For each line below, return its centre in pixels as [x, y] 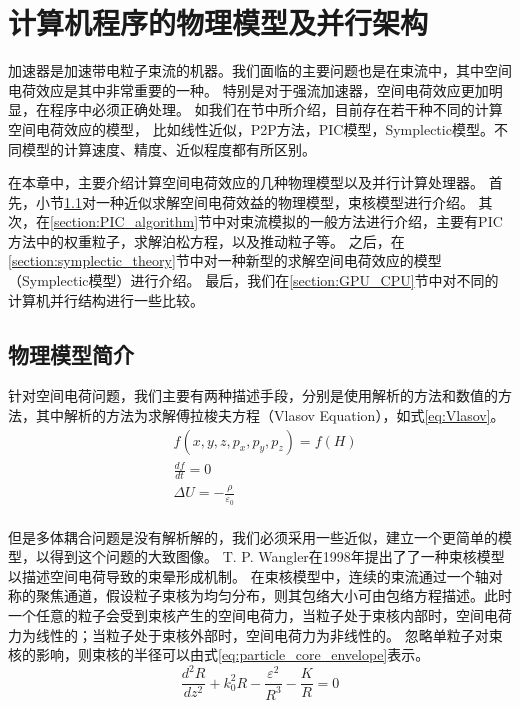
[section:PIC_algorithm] [124, 221]
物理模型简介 [71, 353]
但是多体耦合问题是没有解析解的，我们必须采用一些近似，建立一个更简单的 [253, 536]
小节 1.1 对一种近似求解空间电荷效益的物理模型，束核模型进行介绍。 [254, 201]
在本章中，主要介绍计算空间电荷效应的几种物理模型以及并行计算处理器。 [246, 182]
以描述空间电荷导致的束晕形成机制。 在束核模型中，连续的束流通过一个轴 [248, 575]
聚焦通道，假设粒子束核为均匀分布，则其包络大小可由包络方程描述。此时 [273, 595]
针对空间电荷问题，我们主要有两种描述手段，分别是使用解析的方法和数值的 [253, 395]
